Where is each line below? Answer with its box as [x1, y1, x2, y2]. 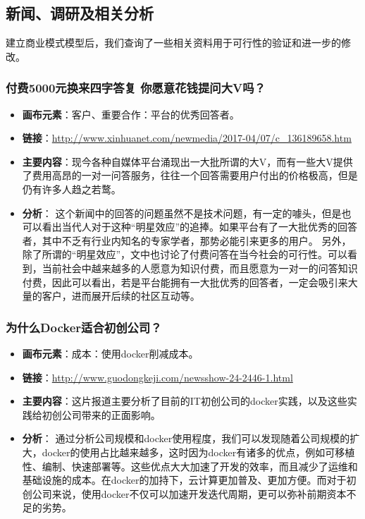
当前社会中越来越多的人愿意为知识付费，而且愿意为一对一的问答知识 [42, 260, 358, 275]
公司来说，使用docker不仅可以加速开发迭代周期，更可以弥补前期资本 [32, 486, 347, 501]
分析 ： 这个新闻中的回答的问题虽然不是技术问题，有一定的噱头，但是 [22, 205, 342, 220]
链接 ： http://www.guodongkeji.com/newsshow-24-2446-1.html [22, 370, 293, 384]
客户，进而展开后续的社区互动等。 [42, 288, 200, 303]
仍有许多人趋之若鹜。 [22, 181, 121, 196]
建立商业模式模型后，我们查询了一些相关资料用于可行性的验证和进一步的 [6, 35, 341, 50]
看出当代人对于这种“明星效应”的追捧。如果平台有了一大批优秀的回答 [42, 219, 358, 234]
